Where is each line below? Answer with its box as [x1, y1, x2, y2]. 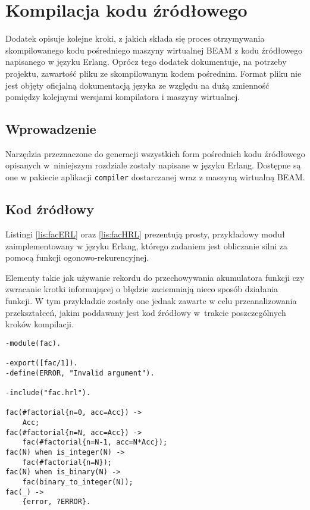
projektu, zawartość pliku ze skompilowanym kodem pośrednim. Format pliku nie [5, 67, 302, 79]
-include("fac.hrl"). [5, 388, 91, 397]
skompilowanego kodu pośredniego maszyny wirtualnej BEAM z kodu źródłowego [5, 43, 302, 56]
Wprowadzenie [5, 120, 96, 138]
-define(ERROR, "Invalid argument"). [5, 368, 155, 377]
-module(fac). [5, 339, 61, 348]
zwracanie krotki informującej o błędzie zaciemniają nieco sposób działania [5, 283, 278, 295]
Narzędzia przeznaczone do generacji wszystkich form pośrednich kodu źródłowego [5, 147, 305, 159]
